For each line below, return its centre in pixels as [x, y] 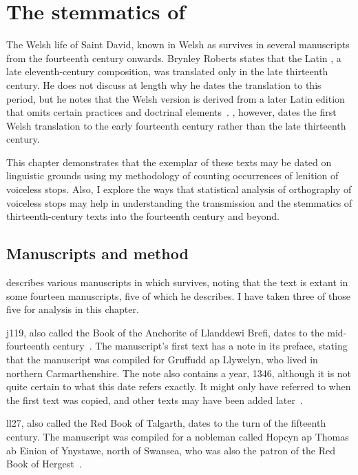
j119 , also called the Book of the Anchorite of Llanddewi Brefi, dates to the [165, 332]
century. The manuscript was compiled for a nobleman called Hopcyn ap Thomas [178, 436]
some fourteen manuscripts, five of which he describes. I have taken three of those [178, 295]
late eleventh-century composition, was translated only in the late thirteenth [167, 71]
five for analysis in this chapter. [73, 309]
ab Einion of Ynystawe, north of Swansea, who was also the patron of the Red [171, 450]
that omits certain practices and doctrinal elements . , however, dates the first [171, 112]
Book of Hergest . [44, 464]
